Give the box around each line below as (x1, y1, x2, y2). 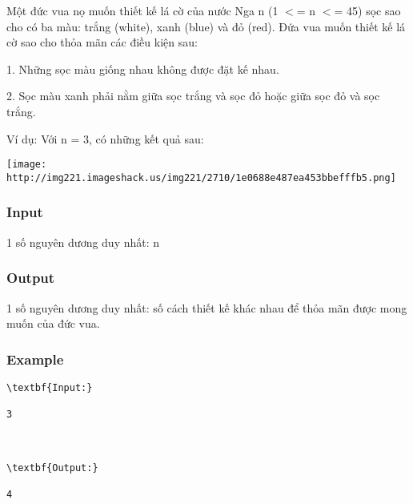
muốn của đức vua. (6, 315, 100, 332)
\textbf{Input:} (6, 381, 93, 393)
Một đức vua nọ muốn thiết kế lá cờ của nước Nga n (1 (6, 2, 279, 18)
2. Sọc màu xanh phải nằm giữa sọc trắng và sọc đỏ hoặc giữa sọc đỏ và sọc (6, 87, 380, 104)
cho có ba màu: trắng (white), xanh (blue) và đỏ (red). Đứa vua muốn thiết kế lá (6, 18, 406, 34)
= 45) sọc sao (334, 2, 401, 18)
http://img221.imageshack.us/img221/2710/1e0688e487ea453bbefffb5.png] (6, 171, 396, 183)
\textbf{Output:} (6, 462, 98, 474)
